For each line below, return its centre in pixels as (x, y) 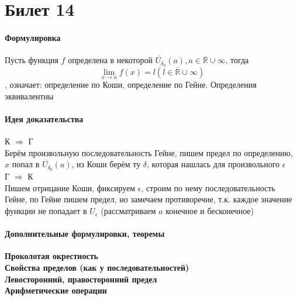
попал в (26, 164)
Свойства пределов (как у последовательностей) (97, 268)
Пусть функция (32, 60)
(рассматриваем (128, 211)
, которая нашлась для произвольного (213, 164)
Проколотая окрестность (51, 256)
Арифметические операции (56, 290)
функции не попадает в (46, 211)
